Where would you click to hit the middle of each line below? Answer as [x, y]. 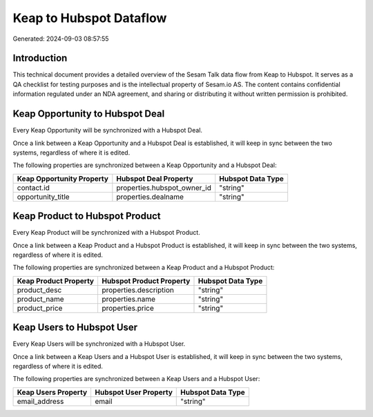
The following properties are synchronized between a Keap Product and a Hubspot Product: [144, 268]
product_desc [39, 290]
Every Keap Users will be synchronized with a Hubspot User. [99, 344]
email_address [40, 401]
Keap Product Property [56, 281]
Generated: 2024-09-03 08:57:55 [61, 39]
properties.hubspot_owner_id [164, 188]
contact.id [33, 188]
